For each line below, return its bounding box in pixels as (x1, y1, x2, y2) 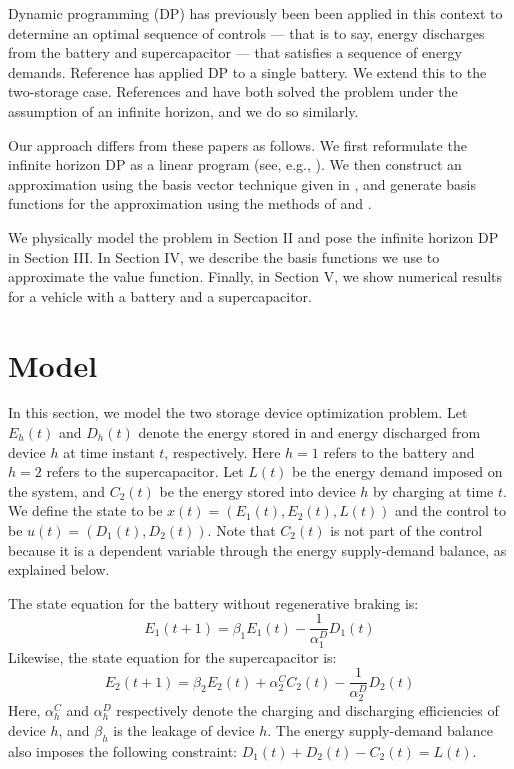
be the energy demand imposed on (292, 461, 503, 482)
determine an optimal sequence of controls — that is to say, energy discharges (8, 22, 485, 43)
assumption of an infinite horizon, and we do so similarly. (8, 100, 359, 121)
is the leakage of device (113, 719, 255, 740)
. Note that (207, 520, 276, 540)
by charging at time (373, 480, 494, 501)
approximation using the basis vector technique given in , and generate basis (8, 173, 476, 194)
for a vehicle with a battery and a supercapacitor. (8, 285, 312, 306)
